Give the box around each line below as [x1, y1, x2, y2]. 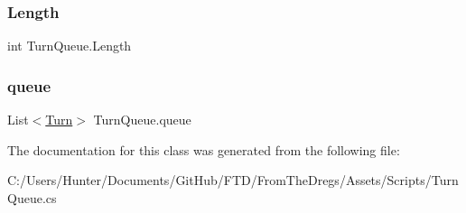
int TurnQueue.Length [7, 36, 132, 55]
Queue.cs [7, 188, 57, 207]
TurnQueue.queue [93, 110, 191, 129]
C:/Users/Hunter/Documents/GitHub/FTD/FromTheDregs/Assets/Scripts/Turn [7, 171, 459, 190]
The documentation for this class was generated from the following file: [7, 140, 400, 159]
